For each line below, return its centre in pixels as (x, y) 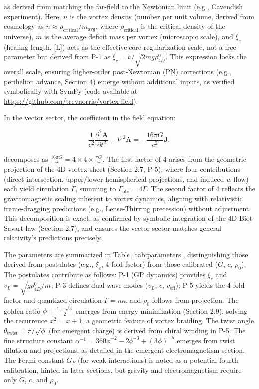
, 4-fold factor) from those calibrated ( (159, 264)
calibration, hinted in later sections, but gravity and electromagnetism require (123, 369)
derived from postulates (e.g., (49, 264)
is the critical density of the (183, 26)
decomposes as (26, 159)
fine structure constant (39, 340)
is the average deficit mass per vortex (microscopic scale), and (138, 36)
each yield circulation (36, 189)
